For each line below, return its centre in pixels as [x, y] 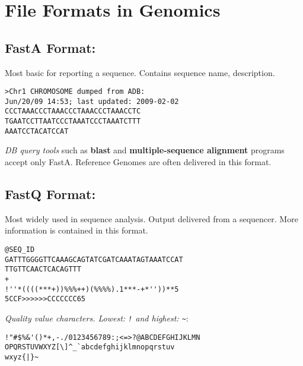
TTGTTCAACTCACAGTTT [43, 269]
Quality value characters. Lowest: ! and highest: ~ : [97, 318]
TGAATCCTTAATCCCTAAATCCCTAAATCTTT [73, 122]
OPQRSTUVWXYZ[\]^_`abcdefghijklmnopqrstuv [90, 347]
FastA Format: [50, 47]
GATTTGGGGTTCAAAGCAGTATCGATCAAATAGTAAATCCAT [94, 259]
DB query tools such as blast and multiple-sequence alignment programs [145, 150]
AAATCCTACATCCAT [37, 131]
